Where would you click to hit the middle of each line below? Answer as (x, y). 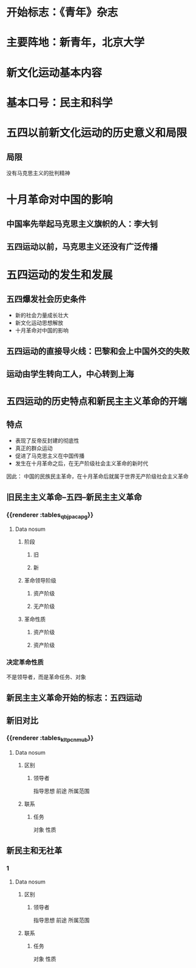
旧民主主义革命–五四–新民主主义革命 (74, 497)
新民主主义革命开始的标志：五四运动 (74, 698)
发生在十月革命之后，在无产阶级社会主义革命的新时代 (82, 463)
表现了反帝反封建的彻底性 (47, 440)
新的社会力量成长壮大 (42, 315)
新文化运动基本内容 (54, 73)
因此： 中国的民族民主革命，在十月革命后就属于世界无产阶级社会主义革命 (97, 476)
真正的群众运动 (34, 448)
